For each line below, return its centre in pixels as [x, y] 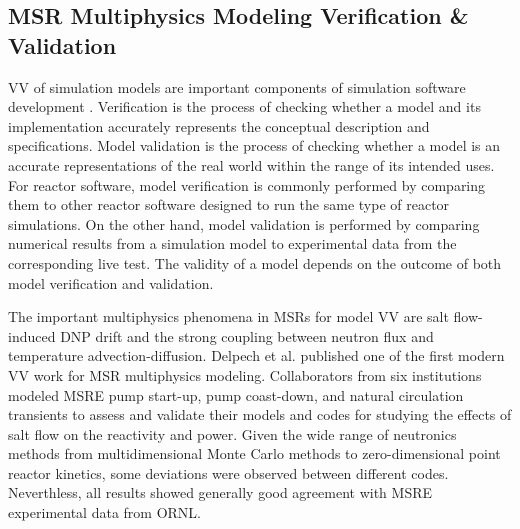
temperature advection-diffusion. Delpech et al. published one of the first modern [256, 355]
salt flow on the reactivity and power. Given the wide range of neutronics [232, 433]
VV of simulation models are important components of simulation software [237, 86]
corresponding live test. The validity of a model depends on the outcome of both [255, 262]
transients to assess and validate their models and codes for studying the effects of [260, 414]
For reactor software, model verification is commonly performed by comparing [247, 184]
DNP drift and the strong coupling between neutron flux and [247, 335]
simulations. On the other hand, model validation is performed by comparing [244, 223]
